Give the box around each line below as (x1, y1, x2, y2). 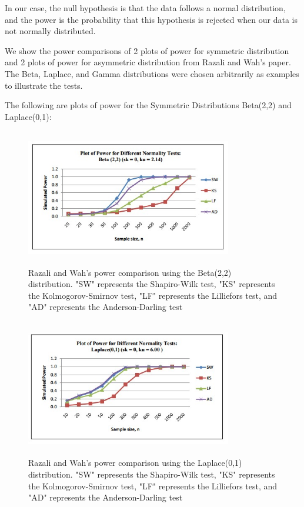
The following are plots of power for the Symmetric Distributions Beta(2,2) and (5, 99, 292, 111)
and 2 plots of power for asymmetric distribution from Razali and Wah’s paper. (5, 56, 291, 68)
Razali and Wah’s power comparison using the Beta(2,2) (28, 266, 232, 278)
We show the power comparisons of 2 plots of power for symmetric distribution (5, 44, 289, 56)
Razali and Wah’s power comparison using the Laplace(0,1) (28, 456, 242, 469)
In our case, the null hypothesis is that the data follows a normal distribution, (5, 2, 286, 14)
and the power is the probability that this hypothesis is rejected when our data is (5, 13, 298, 25)
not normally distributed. (5, 25, 96, 37)
